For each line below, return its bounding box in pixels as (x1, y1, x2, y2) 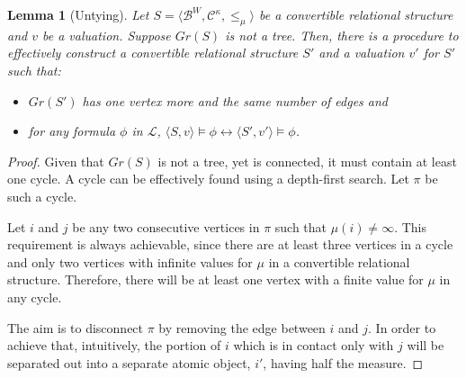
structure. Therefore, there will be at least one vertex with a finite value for (7, 270, 424, 289)
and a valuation (318, 43, 405, 62)
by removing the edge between (158, 318, 326, 337)
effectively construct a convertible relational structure (7, 43, 299, 62)
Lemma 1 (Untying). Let (7, 5, 149, 23)
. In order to (368, 318, 436, 337)
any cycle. (7, 287, 62, 306)
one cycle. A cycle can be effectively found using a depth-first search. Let (7, 169, 409, 188)
